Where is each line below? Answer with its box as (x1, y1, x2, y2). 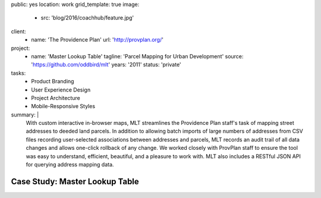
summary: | (11, 111, 39, 118)
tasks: (11, 69, 26, 77)
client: (11, 27, 26, 35)
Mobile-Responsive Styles (31, 103, 95, 110)
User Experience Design (31, 86, 91, 93)
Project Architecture (31, 94, 80, 101)
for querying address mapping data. (26, 161, 114, 168)
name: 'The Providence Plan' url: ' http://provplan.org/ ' (31, 36, 163, 43)
